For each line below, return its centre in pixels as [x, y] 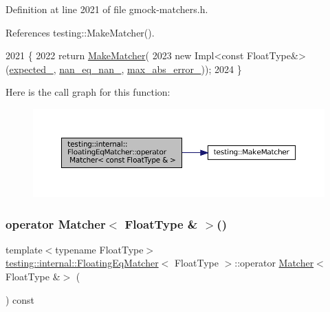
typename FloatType [99, 249]
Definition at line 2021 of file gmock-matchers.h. [107, 9]
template [24, 249]
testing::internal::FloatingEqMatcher [82, 263]
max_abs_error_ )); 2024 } [185, 69]
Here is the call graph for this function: [88, 92]
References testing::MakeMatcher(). [80, 32]
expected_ [31, 69]
